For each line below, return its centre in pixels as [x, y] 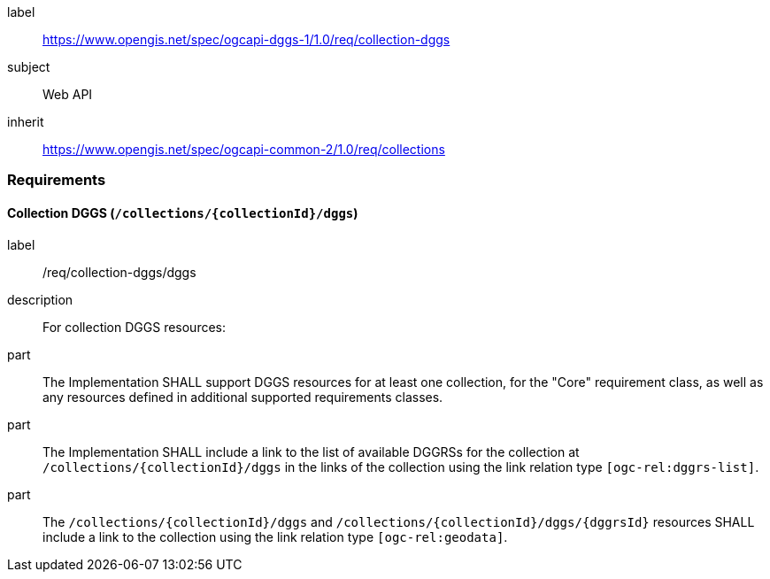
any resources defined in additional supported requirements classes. [243, 397]
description [40, 299]
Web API [68, 94]
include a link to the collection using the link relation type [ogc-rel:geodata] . [275, 537]
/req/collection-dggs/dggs [119, 272]
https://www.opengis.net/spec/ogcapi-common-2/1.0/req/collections [244, 149]
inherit [26, 122]
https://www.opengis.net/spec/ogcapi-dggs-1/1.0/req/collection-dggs [246, 39]
